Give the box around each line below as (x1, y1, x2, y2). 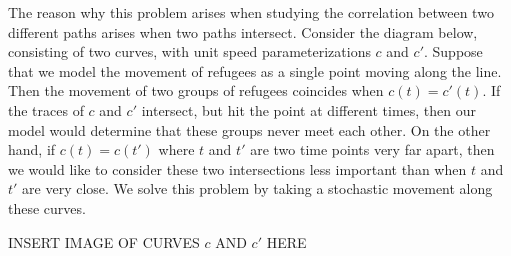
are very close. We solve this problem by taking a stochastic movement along (22, 178, 493, 199)
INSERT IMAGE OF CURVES (8, 231, 200, 252)
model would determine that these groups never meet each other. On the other (8, 119, 491, 140)
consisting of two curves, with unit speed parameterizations (8, 41, 371, 62)
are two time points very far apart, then (250, 139, 495, 160)
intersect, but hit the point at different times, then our (141, 99, 476, 120)
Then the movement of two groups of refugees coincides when (8, 80, 384, 101)
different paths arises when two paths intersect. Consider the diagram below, (8, 21, 478, 42)
